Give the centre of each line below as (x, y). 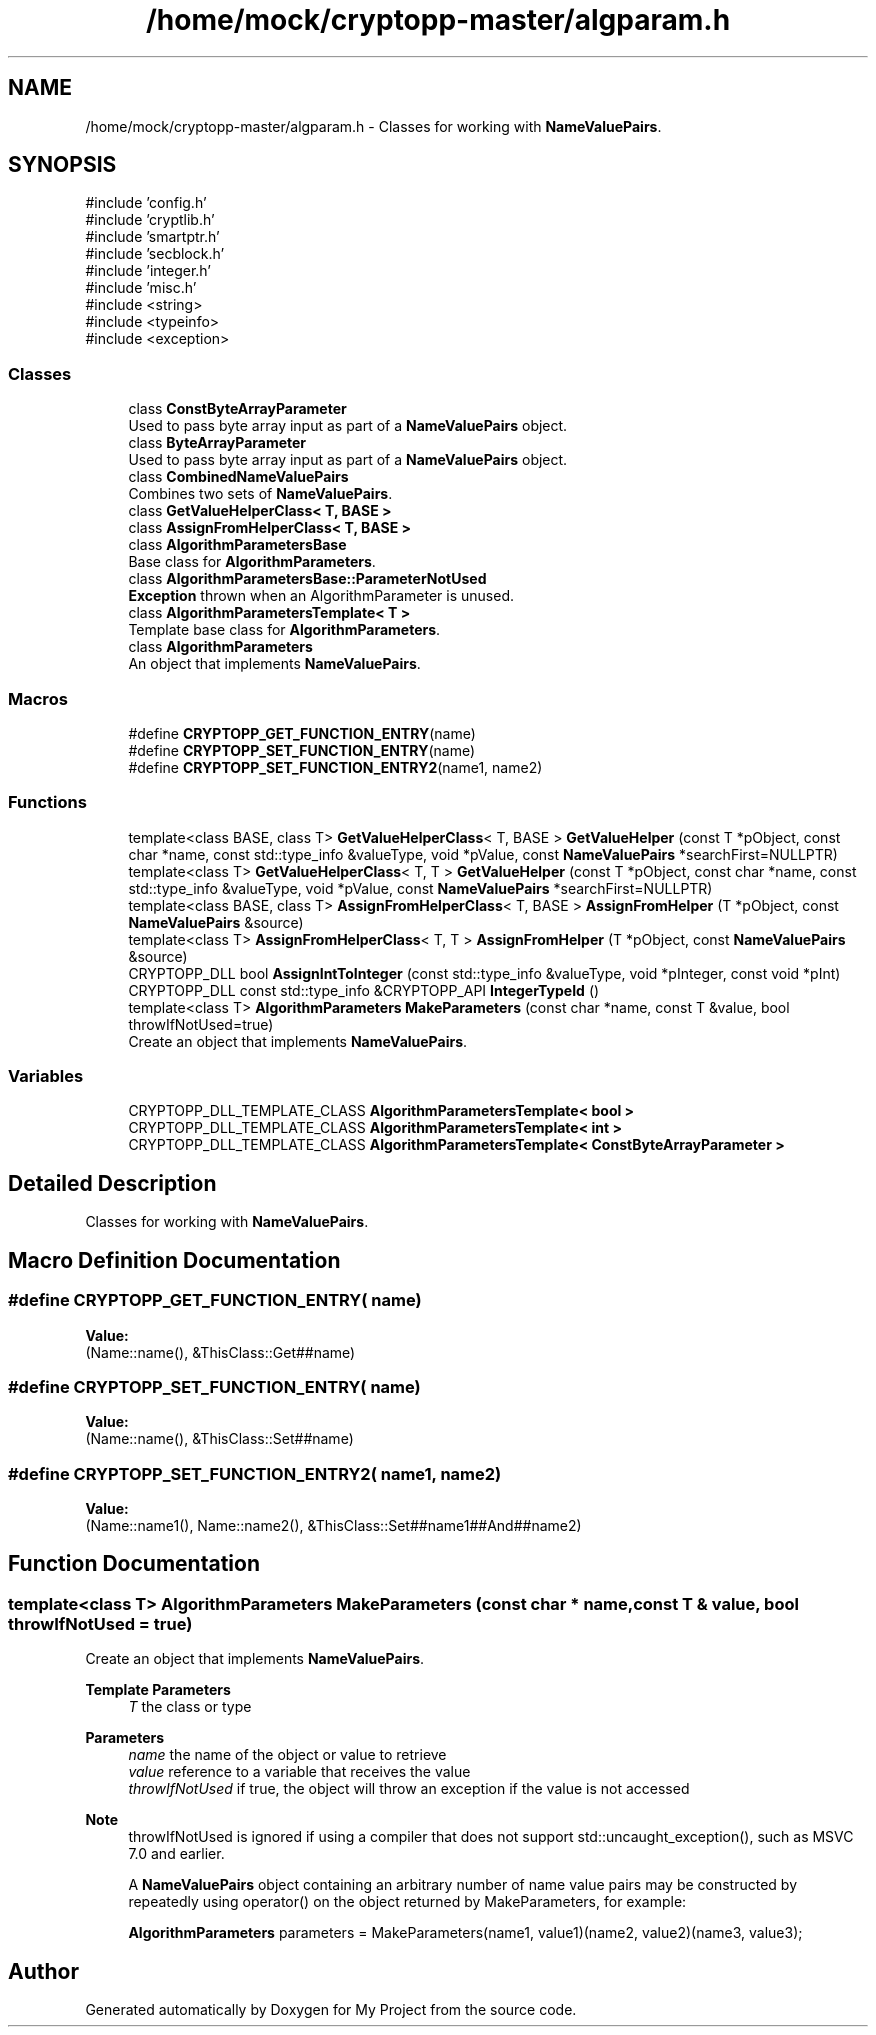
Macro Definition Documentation (174, 1260)
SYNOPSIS (62, 165)
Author (43, 1971)
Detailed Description (112, 1183)
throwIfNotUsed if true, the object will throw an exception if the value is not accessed (409, 1789)
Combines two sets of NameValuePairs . (260, 494)
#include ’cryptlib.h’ (150, 220)
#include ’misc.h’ (141, 288)
